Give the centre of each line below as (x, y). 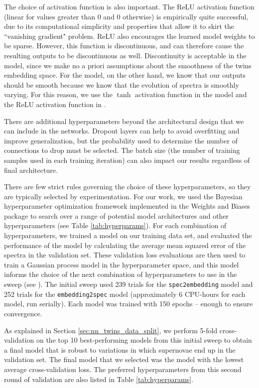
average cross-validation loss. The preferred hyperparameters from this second (123, 369)
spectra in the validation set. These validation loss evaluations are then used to (125, 255)
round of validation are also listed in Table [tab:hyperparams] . (99, 379)
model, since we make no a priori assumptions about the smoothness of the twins (128, 65)
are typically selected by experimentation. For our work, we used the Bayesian (123, 196)
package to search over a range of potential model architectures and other (117, 215)
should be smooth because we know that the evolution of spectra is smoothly (122, 84)
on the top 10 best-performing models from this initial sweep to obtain (144, 340)
